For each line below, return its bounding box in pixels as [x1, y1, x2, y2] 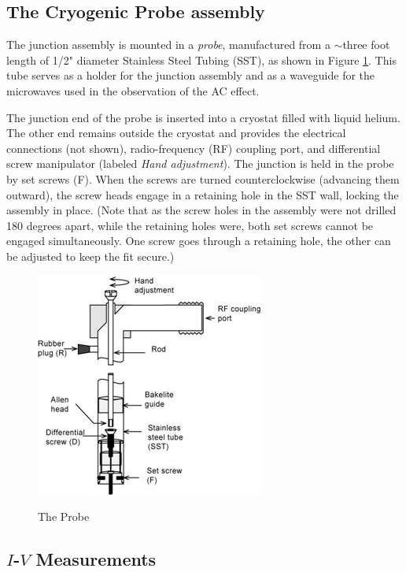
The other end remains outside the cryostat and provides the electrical [6, 124, 346, 141]
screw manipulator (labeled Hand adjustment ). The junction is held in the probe [6, 155, 394, 172]
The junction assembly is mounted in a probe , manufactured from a [6, 36, 330, 53]
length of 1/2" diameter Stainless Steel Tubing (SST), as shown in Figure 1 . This [6, 51, 397, 68]
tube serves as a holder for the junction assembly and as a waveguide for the [6, 67, 375, 84]
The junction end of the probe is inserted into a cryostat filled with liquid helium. [6, 109, 400, 125]
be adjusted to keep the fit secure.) [6, 247, 175, 264]
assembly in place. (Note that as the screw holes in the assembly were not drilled [6, 202, 397, 218]
